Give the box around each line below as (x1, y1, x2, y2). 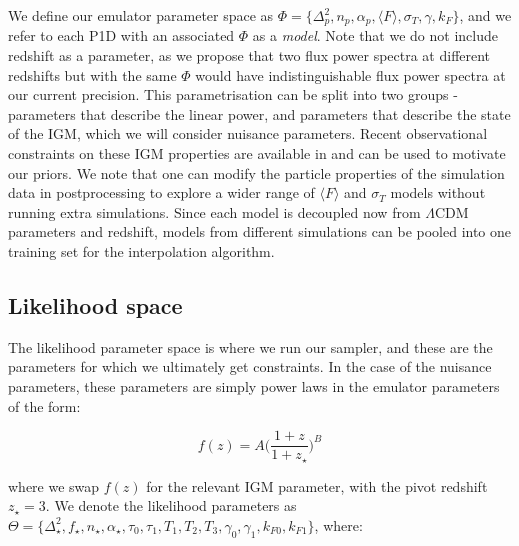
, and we (459, 5, 512, 25)
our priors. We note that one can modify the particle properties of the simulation (8, 162, 505, 183)
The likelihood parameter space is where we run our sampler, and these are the (8, 336, 493, 357)
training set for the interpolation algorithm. (8, 240, 275, 261)
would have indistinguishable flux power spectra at (195, 64, 506, 85)
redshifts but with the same (8, 64, 177, 85)
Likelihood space (8, 289, 183, 320)
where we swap (8, 475, 100, 496)
